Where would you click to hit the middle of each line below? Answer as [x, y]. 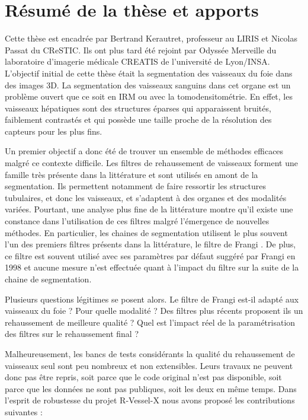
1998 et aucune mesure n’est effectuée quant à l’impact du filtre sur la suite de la [152, 267]
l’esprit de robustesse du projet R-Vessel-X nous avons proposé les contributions [150, 400]
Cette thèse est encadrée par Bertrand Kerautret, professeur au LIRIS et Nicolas [151, 38]
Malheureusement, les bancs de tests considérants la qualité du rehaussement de [150, 353]
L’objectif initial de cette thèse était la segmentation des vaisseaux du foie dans [149, 73]
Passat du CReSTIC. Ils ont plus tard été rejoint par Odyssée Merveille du [141, 50]
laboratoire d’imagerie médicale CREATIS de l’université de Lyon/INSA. [137, 61]
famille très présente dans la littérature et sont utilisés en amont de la [131, 174]
